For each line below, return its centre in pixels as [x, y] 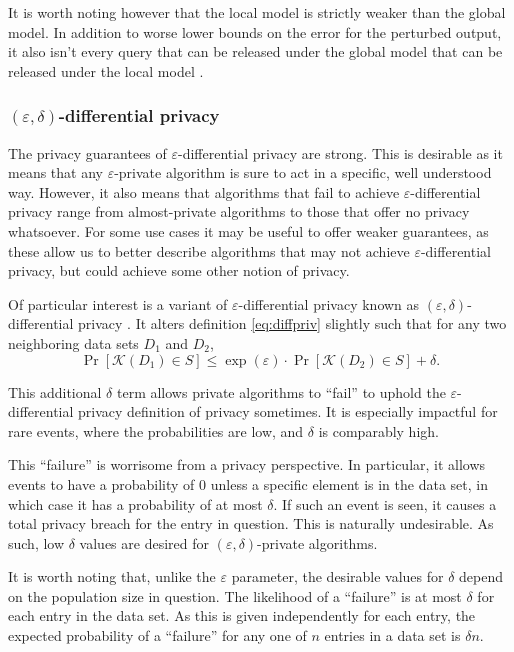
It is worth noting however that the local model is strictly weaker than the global [257, 12]
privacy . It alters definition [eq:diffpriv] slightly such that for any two [292, 323]
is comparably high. [378, 430]
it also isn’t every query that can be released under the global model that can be [255, 51]
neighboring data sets [73, 342]
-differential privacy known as [329, 303]
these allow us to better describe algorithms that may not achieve [209, 250]
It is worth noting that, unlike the [112, 576]
